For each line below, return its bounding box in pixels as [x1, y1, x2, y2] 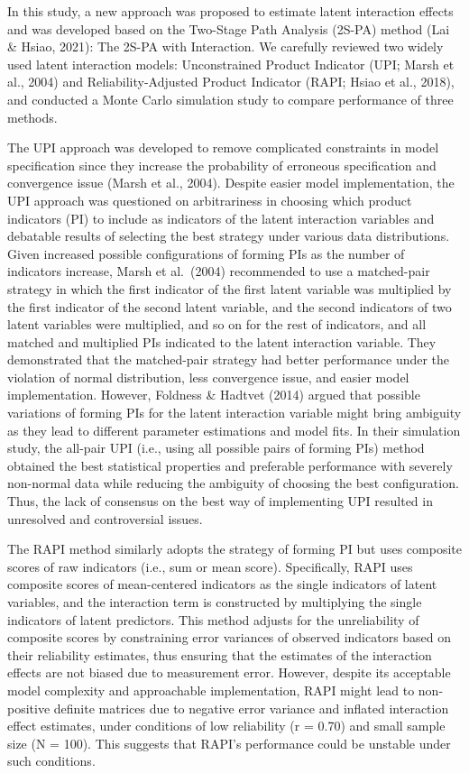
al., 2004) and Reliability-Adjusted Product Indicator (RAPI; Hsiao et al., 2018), [7, 72, 455, 91]
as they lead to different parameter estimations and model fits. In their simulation [7, 420, 461, 439]
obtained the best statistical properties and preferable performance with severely [7, 456, 453, 474]
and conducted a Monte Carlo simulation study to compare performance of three [7, 89, 454, 108]
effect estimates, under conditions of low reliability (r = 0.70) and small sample [7, 716, 446, 735]
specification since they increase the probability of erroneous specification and [7, 155, 437, 174]
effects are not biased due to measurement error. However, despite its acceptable [7, 663, 451, 682]
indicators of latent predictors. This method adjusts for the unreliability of [7, 610, 419, 629]
